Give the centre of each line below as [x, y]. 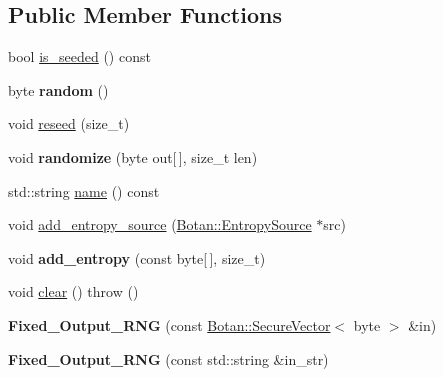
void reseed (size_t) [69, 123]
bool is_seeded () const [79, 56]
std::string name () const [84, 190]
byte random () [58, 89]
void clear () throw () [73, 291]
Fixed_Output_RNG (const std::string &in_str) [168, 358]
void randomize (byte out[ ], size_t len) [133, 156]
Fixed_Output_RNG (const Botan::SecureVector [169, 324]
